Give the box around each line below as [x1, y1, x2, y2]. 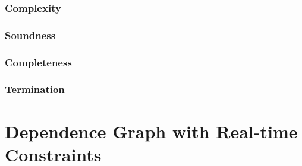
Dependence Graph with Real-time [5, 119, 298, 143]
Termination [5, 82, 65, 97]
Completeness [5, 55, 72, 69]
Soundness [5, 27, 56, 42]
